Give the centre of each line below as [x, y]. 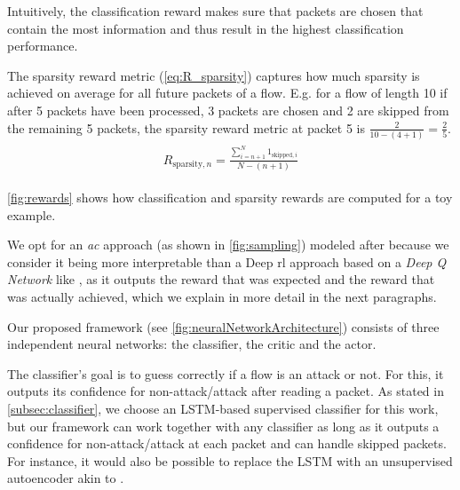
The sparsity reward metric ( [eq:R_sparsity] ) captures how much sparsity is [214, 75]
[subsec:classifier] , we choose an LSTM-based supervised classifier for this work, [223, 409]
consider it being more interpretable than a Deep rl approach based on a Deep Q [227, 261]
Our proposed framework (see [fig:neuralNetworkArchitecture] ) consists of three [223, 326]
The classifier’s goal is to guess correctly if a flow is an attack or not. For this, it [226, 373]
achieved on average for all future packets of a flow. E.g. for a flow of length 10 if [227, 93]
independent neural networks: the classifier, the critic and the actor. [192, 344]
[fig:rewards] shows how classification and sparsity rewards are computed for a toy [230, 198]
